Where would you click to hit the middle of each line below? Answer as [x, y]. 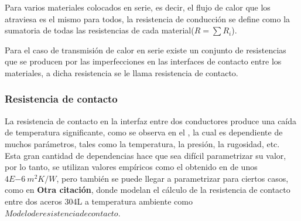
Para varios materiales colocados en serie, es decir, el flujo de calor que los [138, 7]
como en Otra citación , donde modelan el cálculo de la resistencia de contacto [148, 190]
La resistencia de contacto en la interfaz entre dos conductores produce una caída [151, 120]
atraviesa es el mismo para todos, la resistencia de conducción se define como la [148, 18]
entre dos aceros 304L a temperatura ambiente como [99, 201]
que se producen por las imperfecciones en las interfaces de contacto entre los [143, 61]
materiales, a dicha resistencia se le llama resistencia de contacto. [122, 72]
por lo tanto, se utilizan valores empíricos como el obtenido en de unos [131, 167]
